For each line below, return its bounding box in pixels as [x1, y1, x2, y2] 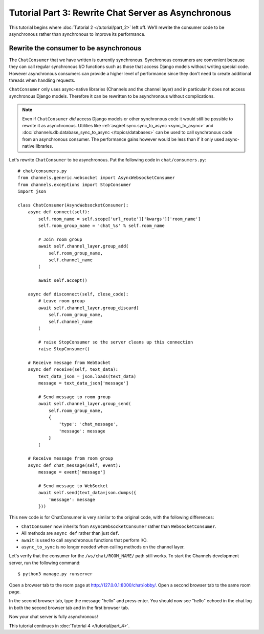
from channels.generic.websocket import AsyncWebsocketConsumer [18, 175, 176, 181]
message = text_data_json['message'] [38, 381, 129, 386]
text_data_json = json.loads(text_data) [38, 373, 136, 379]
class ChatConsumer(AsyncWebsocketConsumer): [18, 202, 129, 208]
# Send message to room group [38, 394, 111, 400]
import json [18, 189, 46, 194]
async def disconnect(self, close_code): [27, 291, 129, 297]
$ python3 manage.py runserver [18, 571, 93, 577]
